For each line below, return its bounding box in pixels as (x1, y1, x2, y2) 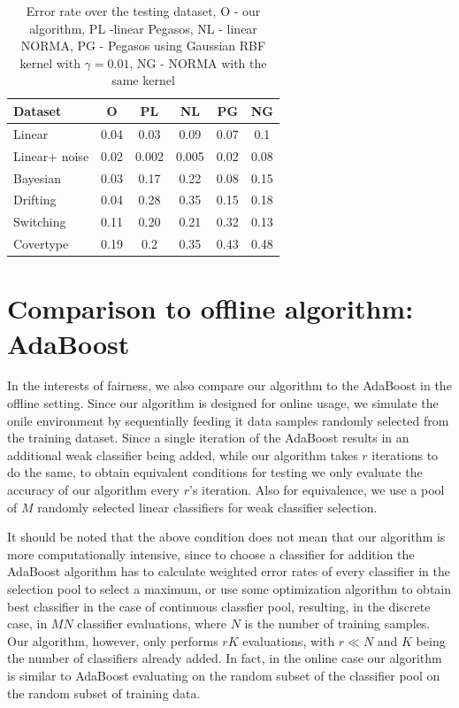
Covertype (13, 235, 69, 253)
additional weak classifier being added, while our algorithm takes (7, 445, 358, 464)
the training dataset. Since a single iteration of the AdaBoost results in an (7, 428, 409, 447)
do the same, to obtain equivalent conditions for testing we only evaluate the (7, 463, 423, 481)
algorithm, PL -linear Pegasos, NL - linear (29, 19, 257, 37)
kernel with (19, 53, 80, 72)
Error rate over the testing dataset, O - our (26, 2, 261, 19)
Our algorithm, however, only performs (7, 631, 218, 650)
